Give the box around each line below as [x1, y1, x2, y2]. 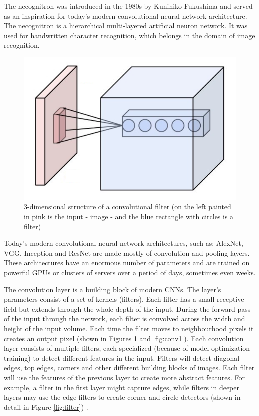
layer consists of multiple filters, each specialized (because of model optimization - [4, 343, 255, 353]
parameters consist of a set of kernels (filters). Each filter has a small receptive [4, 294, 244, 304]
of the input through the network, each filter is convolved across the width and [4, 313, 245, 324]
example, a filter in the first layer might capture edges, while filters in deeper [4, 382, 240, 392]
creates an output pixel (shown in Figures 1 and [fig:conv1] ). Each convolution [4, 333, 244, 343]
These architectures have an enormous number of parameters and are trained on [4, 257, 250, 268]
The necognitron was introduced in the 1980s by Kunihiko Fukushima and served [4, 1, 253, 11]
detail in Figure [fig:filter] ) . [4, 401, 88, 412]
